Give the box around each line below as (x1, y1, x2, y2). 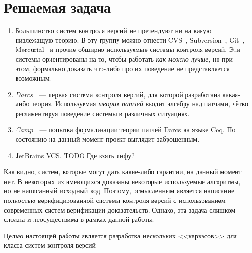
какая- (222, 89, 240, 99)
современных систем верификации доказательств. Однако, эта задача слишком (4, 204, 235, 215)
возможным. (15, 73, 51, 83)
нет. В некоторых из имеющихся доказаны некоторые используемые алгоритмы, (4, 176, 241, 186)
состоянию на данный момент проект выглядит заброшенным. (15, 134, 200, 144)
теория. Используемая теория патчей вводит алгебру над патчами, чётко (32, 99, 248, 109)
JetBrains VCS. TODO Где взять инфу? (15, 150, 134, 160)
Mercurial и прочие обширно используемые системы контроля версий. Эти (15, 44, 240, 54)
